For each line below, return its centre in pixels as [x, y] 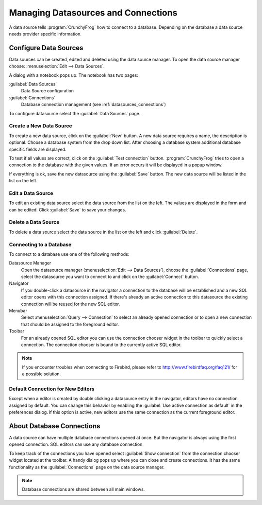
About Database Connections [55, 426]
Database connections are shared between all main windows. [83, 489]
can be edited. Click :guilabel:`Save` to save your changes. [67, 209]
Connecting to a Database [40, 244]
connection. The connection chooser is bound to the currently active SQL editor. [101, 345]
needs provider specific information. [45, 34]
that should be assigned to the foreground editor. [70, 324]
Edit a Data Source [31, 193]
